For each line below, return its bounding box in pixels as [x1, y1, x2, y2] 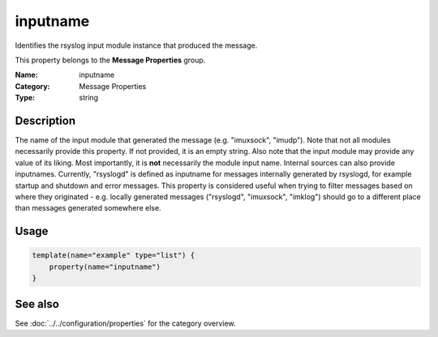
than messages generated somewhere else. [15, 203, 161, 213]
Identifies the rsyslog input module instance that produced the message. [15, 41, 258, 50]
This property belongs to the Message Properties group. [15, 55, 206, 65]
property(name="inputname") [49, 262, 161, 271]
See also [15, 296, 60, 311]
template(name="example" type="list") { [32, 251, 195, 260]
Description [15, 113, 76, 127]
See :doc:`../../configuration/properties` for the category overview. [15, 318, 236, 328]
